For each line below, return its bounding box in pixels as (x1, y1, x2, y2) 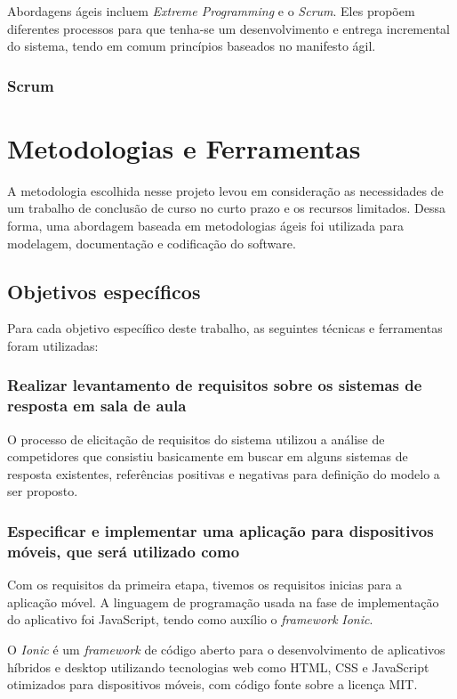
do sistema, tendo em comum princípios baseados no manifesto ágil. (7, 37, 376, 55)
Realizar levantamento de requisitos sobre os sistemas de (7, 374, 422, 396)
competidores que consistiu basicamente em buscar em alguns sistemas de (7, 447, 408, 466)
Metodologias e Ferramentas (7, 129, 361, 166)
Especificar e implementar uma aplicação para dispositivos (7, 519, 434, 541)
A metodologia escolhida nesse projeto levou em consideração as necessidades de (7, 181, 444, 199)
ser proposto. (7, 482, 78, 500)
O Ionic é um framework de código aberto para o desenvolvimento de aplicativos (7, 639, 445, 658)
